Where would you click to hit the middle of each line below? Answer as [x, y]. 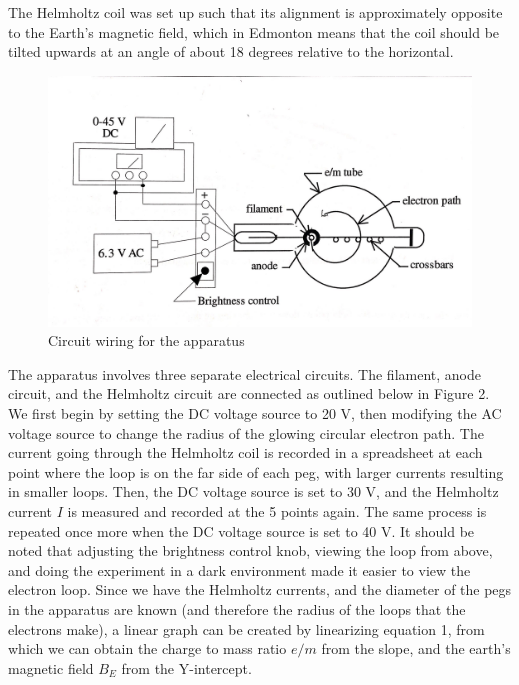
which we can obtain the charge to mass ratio [147, 648]
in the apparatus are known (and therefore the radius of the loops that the [237, 609]
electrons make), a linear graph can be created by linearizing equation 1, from [246, 628]
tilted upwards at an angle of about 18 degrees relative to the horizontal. [231, 51]
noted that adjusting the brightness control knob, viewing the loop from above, [250, 550]
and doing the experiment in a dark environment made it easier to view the [239, 569]
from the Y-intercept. [186, 667]
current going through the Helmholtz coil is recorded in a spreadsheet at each [245, 452]
